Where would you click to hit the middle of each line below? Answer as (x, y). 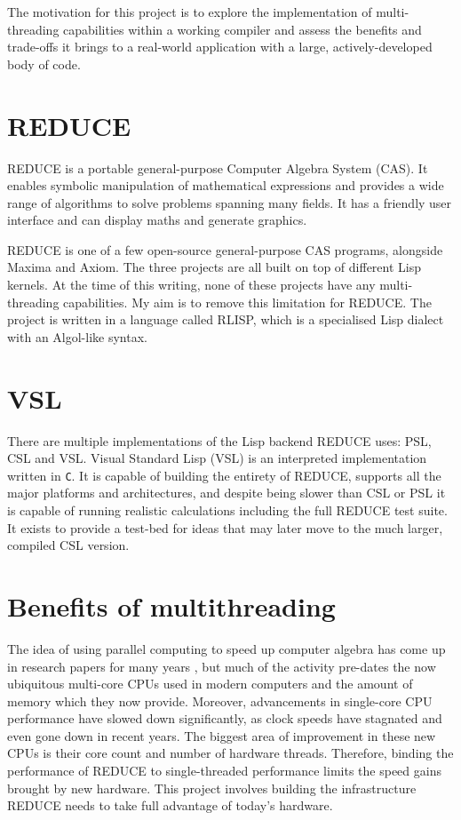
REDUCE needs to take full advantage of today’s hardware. (170, 805)
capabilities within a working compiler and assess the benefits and (242, 29)
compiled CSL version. (68, 545)
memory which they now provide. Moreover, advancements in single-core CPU (220, 701)
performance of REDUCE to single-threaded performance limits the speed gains (224, 771)
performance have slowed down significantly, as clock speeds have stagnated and (225, 718)
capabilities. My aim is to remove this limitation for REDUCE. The (247, 302)
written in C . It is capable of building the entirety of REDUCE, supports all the (224, 475)
